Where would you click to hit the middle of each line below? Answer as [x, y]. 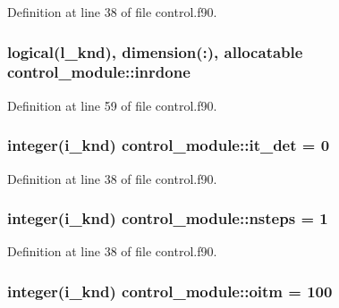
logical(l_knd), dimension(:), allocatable [155, 51]
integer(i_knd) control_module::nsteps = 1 [168, 218]
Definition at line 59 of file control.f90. [112, 105]
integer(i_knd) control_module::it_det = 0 [169, 145]
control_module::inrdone [99, 72]
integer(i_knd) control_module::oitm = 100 [170, 291]
